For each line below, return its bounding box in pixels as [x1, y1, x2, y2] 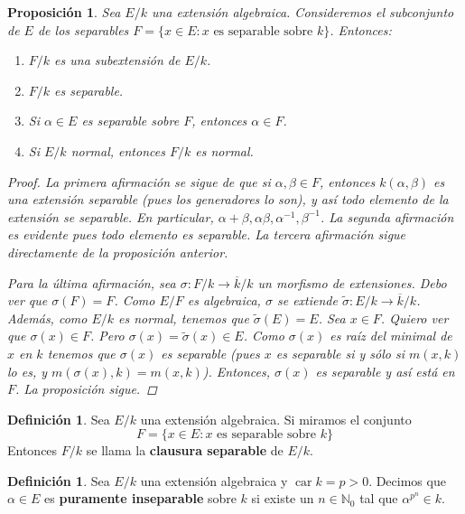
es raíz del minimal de [330, 326, 452, 345]
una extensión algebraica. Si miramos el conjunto [140, 409, 412, 428]
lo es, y [7, 361, 48, 380]
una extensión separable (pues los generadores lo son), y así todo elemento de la [7, 190, 449, 209]
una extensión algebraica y [140, 471, 288, 490]
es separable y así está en [315, 361, 455, 380]
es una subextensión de [54, 51, 181, 70]
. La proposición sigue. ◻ [15, 379, 157, 398]
